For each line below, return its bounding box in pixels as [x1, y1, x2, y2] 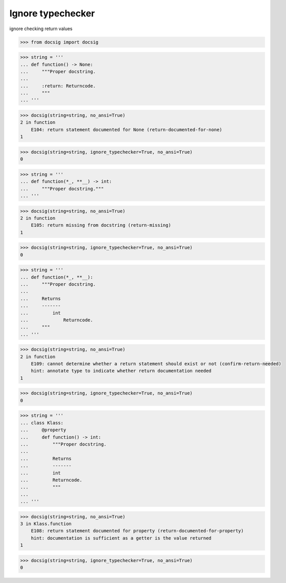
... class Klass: [20, 419, 64, 426]
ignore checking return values [9, 26, 73, 32]
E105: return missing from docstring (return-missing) [31, 222, 171, 228]
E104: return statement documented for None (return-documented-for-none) [31, 127, 222, 132]
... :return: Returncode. [20, 83, 96, 89]
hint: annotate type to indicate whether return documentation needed [31, 368, 212, 374]
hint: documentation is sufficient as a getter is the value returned [31, 535, 212, 541]
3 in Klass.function [20, 521, 71, 527]
